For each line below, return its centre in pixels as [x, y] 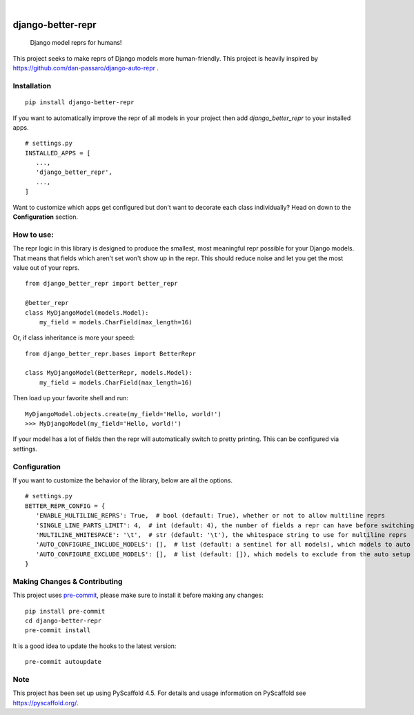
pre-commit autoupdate [63, 662]
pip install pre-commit [65, 611]
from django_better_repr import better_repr [102, 284]
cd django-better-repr [63, 621]
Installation [32, 86]
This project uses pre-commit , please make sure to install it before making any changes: [138, 595]
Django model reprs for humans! [76, 43]
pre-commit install [58, 630]
